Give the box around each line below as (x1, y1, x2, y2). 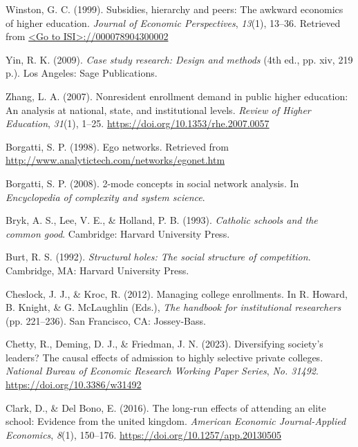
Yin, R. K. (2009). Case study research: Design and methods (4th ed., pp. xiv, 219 (6, 52, 353, 66)
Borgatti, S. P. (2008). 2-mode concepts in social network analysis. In (6, 175, 299, 190)
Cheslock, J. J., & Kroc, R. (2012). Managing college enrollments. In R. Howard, (6, 286, 348, 301)
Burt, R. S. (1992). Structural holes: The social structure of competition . (6, 249, 311, 264)
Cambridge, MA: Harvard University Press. (6, 263, 189, 277)
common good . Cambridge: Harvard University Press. (6, 226, 230, 240)
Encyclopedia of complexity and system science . (6, 189, 205, 204)
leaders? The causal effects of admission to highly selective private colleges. (6, 350, 323, 364)
